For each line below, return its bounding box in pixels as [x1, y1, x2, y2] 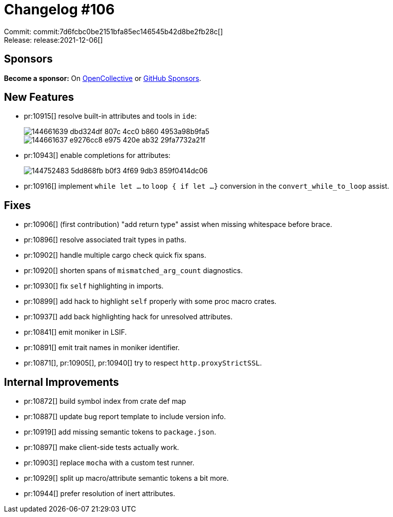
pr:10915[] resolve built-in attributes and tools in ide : [24, 112, 197, 121]
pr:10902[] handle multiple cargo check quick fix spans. [24, 251, 206, 260]
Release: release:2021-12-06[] [4, 35, 103, 44]
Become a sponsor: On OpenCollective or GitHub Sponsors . [4, 74, 201, 82]
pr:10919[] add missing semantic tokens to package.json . [24, 428, 216, 437]
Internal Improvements [4, 375, 119, 388]
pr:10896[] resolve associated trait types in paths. [24, 235, 186, 244]
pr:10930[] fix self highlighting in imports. [24, 282, 164, 291]
